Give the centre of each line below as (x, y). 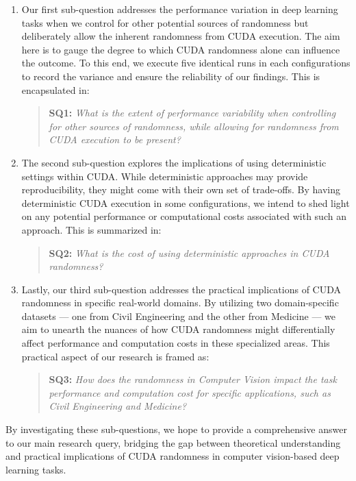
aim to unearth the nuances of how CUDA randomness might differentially (178, 329)
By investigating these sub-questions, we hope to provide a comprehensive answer (176, 429)
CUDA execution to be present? (115, 139)
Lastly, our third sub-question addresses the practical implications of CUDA (181, 289)
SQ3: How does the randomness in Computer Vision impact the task (193, 379)
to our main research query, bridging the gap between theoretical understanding (173, 442)
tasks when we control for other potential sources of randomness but (165, 22)
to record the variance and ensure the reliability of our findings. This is (171, 76)
